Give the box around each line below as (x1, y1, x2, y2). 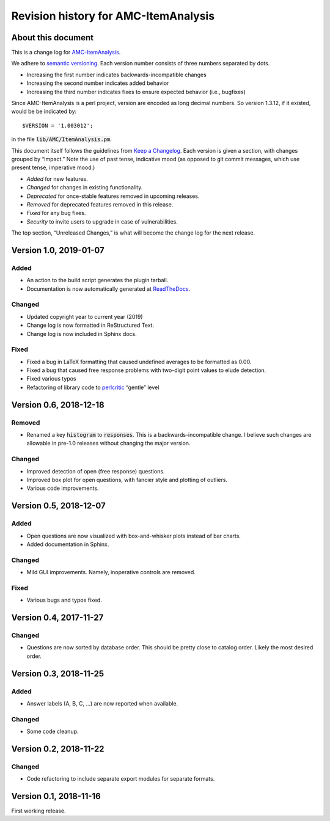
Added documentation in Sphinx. (26, 541, 109, 548)
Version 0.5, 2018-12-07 (11, 501, 106, 511)
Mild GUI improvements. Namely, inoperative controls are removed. (26, 569, 196, 576)
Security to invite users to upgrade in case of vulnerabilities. (26, 217, 178, 225)
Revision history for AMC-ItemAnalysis (11, 9, 215, 23)
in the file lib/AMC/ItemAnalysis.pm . (11, 136, 112, 143)
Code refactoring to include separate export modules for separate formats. (26, 775, 215, 783)
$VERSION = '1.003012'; (22, 122, 94, 129)
